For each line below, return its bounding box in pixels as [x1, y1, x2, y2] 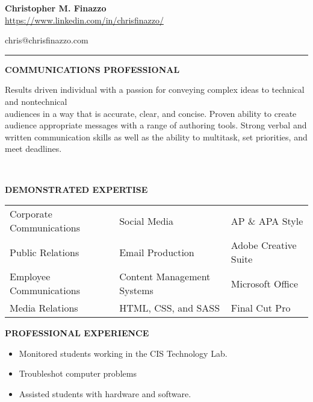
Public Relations [10, 245, 79, 259]
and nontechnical [5, 95, 67, 107]
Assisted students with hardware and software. [19, 387, 191, 400]
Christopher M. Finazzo [5, 2, 107, 14]
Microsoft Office [231, 276, 298, 291]
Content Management [119, 269, 211, 284]
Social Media [119, 213, 174, 228]
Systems [119, 283, 153, 298]
